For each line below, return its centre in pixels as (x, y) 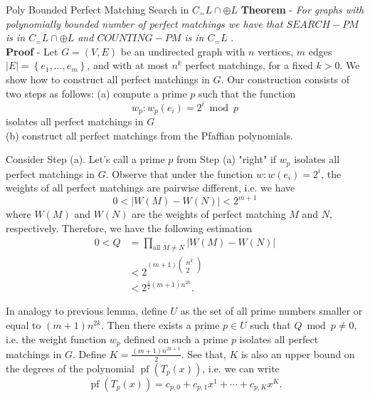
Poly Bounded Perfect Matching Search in (97, 9)
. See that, (203, 354)
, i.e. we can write (241, 368)
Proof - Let (32, 51)
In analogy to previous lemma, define (86, 311)
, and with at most (128, 65)
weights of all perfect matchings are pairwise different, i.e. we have (150, 188)
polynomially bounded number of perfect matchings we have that (144, 23)
